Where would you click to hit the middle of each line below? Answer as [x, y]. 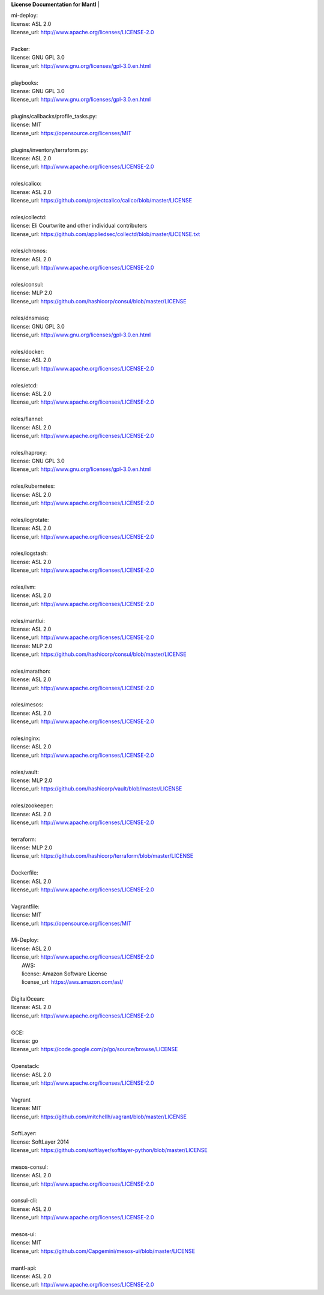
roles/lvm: [23, 587]
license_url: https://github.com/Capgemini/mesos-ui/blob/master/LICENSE [103, 1251]
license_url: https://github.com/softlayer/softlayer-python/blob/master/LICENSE [109, 1150]
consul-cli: [24, 1201]
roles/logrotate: [30, 520]
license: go [25, 1041]
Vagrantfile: [25, 906]
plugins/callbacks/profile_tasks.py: [54, 117]
